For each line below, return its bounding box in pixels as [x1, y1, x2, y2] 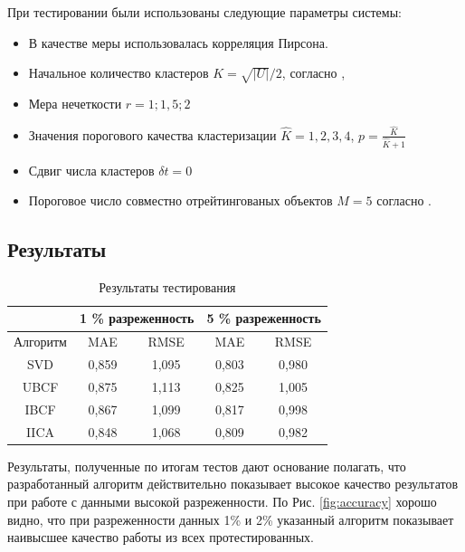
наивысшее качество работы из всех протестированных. [7, 528, 315, 547]
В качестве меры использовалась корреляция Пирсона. [28, 33, 328, 52]
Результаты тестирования [99, 277, 236, 296]
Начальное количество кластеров [28, 63, 209, 82]
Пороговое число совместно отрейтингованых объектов [28, 191, 333, 210]
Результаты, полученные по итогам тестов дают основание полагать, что [7, 456, 406, 475]
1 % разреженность [79, 309, 195, 328]
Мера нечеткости [28, 93, 122, 112]
